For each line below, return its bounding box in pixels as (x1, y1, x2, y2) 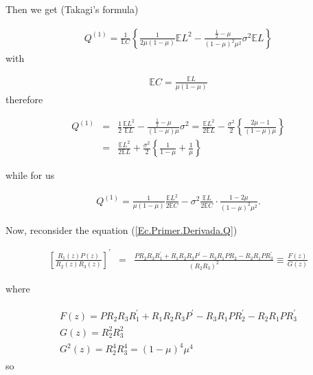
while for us (5, 168, 55, 182)
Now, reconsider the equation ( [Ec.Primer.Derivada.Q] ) (5, 222, 237, 237)
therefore (5, 92, 43, 107)
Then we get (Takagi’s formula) (5, 2, 139, 16)
